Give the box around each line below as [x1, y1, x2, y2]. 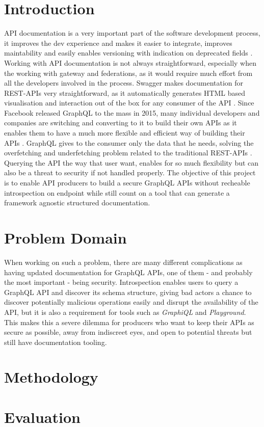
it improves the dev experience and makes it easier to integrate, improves [4, 37, 232, 48]
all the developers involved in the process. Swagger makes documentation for [4, 77, 244, 88]
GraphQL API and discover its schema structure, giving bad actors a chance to [4, 286, 252, 297]
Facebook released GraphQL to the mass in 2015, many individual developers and [4, 107, 260, 118]
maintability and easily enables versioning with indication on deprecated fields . [4, 47, 253, 58]
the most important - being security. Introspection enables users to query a [4, 277, 239, 287]
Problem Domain [4, 227, 127, 248]
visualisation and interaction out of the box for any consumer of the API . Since [4, 97, 254, 108]
